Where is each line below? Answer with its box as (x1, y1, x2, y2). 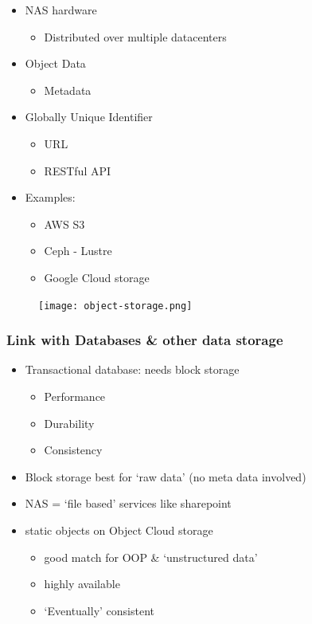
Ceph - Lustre (44, 242, 112, 259)
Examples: (25, 189, 76, 206)
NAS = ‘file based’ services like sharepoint (25, 495, 232, 512)
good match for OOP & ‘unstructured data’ (44, 548, 258, 565)
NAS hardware (25, 2, 97, 18)
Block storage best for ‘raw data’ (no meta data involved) (25, 468, 306, 485)
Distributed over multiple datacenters (44, 28, 227, 45)
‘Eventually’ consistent (44, 602, 155, 618)
